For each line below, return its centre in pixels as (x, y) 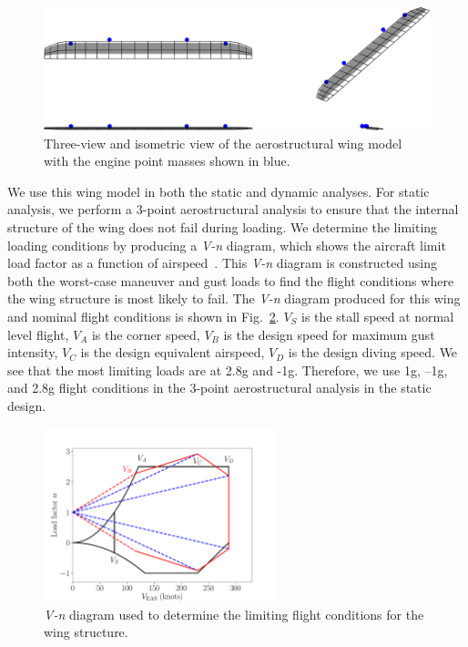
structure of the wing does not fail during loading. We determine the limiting (223, 226)
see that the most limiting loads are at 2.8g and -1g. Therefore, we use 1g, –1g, (228, 370)
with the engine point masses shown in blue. (167, 161)
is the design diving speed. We (373, 352)
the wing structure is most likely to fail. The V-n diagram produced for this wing (234, 298)
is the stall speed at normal (378, 316)
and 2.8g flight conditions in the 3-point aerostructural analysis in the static (219, 388)
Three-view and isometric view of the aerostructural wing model (223, 143)
